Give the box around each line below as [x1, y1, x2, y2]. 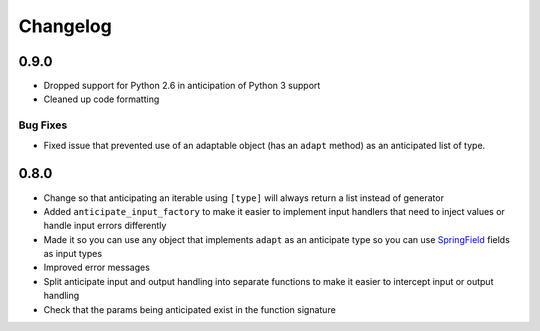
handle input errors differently [43, 220, 167, 232]
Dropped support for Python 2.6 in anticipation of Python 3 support [43, 80, 321, 92]
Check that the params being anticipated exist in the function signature [43, 303, 337, 315]
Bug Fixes [18, 118, 68, 132]
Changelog [18, 15, 112, 37]
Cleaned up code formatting [43, 93, 160, 105]
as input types [43, 248, 103, 260]
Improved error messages [43, 261, 150, 274]
